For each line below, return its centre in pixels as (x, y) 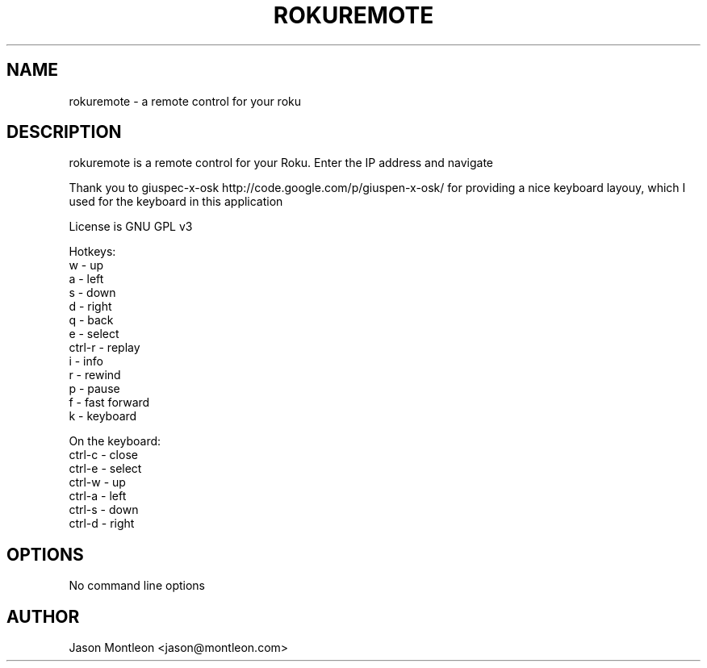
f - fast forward (109, 403)
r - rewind (95, 375)
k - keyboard (103, 416)
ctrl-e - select (105, 469)
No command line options (137, 586)
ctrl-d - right (102, 524)
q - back (91, 320)
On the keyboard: (115, 441)
